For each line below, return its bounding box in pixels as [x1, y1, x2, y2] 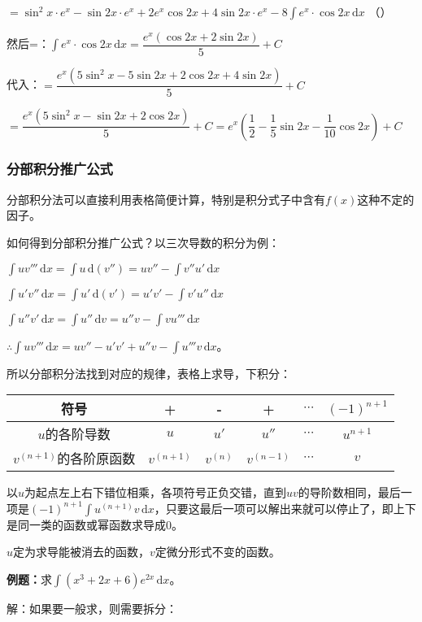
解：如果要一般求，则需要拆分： [7, 599, 177, 616]
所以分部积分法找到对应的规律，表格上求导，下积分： [7, 364, 291, 381]
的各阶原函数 [57, 449, 136, 468]
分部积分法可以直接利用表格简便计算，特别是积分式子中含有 [7, 190, 325, 207]
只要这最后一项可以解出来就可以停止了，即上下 [165, 499, 416, 516]
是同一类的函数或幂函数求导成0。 [7, 515, 183, 533]
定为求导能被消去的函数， [13, 543, 150, 560]
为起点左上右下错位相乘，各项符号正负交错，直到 [24, 484, 287, 501]
